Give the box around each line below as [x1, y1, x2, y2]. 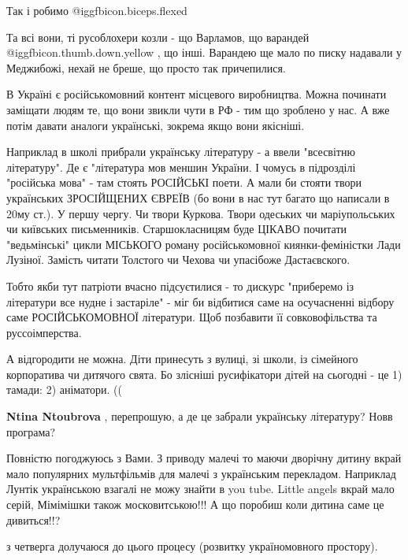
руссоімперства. [6, 324, 82, 340]
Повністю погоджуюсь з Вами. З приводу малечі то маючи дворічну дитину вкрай [6, 450, 402, 466]
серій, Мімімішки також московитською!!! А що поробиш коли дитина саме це [6, 496, 384, 513]
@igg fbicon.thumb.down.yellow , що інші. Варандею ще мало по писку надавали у [6, 44, 402, 61]
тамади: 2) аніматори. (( [6, 381, 122, 398]
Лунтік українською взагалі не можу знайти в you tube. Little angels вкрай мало [6, 480, 395, 497]
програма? [6, 423, 56, 439]
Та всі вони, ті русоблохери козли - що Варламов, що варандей [6, 28, 310, 45]
